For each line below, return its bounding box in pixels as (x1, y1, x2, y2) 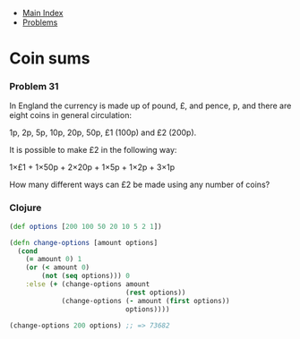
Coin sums (9, 48, 90, 69)
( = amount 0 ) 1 (25, 255, 82, 264)
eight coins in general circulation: (9, 110, 133, 121)
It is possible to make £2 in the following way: (9, 145, 177, 156)
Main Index (21, 8, 64, 18)
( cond (17, 246, 39, 256)
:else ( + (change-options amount (25, 280, 150, 289)
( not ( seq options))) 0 (41, 272, 130, 281)
